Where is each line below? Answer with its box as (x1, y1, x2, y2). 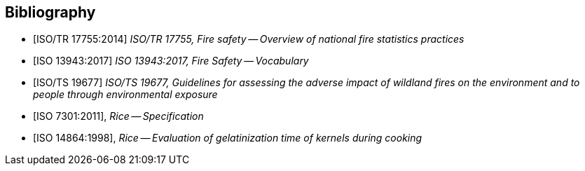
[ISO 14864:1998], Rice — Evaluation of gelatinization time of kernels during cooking (33, 132, 422, 144)
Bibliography (5, 4, 96, 21)
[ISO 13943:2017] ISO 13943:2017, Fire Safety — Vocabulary (33, 55, 309, 67)
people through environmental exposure (33, 88, 218, 101)
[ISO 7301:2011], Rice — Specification (33, 110, 204, 123)
